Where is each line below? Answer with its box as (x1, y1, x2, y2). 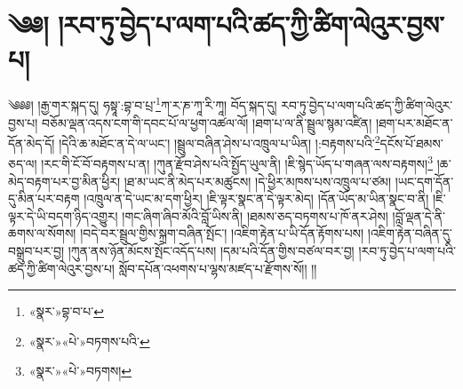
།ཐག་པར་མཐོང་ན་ (375, 113, 453, 131)
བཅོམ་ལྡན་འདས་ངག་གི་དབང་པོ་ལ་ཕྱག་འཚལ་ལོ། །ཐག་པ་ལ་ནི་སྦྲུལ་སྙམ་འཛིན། (42, 113, 372, 131)
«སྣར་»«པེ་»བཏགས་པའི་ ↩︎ (28, 331, 150, 350)
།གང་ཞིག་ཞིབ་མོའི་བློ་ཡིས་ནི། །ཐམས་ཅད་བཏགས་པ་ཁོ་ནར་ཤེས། (122, 206, 388, 225)
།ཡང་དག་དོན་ (395, 171, 454, 190)
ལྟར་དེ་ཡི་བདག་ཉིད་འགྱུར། (8, 206, 118, 225)
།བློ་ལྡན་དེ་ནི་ (392, 206, 446, 225)
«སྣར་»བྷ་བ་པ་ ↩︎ (28, 302, 104, 321)
